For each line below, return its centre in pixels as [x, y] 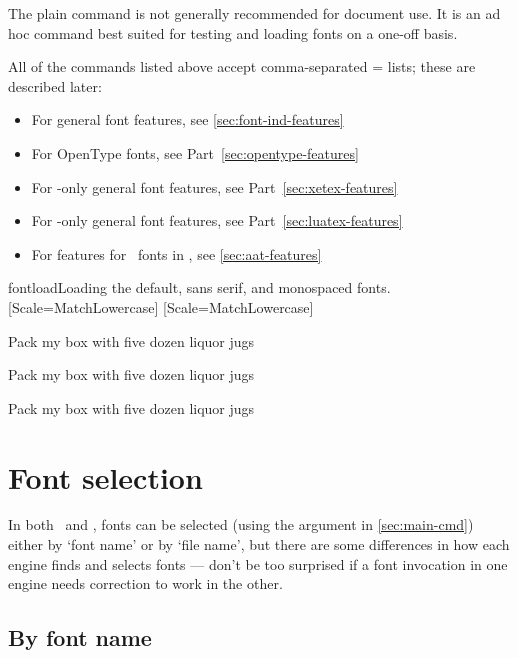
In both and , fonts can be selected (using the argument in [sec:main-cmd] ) [241, 524]
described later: [55, 85]
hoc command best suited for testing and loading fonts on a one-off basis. [233, 32]
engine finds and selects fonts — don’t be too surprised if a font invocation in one [258, 563]
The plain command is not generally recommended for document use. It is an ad [254, 13]
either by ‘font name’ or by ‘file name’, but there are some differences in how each [259, 544]
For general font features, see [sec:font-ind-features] [187, 119]
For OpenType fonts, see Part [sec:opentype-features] [195, 152]
